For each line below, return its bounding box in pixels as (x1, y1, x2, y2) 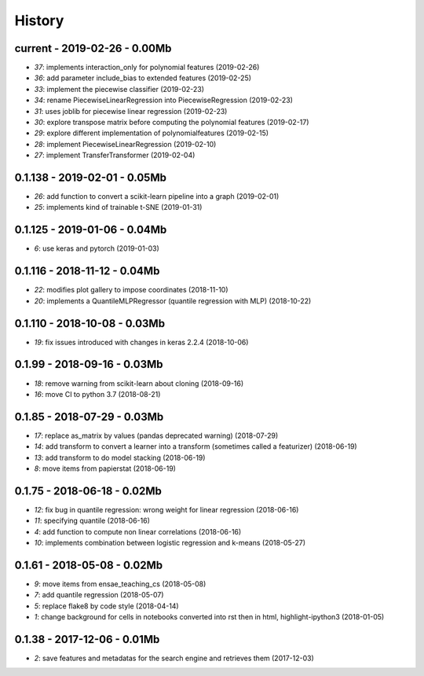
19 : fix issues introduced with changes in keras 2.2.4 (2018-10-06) (34, 337, 249, 347)
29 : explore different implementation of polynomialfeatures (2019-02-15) (34, 128, 269, 138)
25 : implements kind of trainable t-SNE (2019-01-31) (34, 203, 203, 212)
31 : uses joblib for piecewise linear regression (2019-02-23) (34, 106, 228, 116)
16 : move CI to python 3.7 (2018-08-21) (34, 389, 161, 399)
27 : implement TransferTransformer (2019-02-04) (34, 150, 196, 160)
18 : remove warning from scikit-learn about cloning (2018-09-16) (34, 378, 244, 388)
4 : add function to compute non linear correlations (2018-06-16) (34, 527, 242, 536)
